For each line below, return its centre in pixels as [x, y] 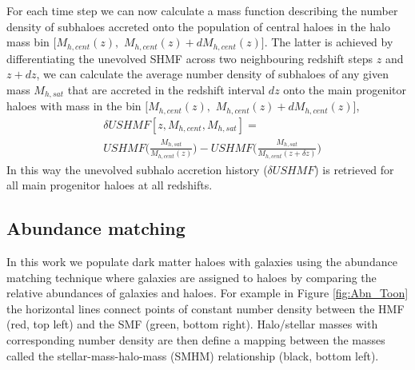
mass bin [28, 42]
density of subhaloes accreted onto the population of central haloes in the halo [198, 26]
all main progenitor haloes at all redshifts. [110, 185]
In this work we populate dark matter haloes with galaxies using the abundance [202, 262]
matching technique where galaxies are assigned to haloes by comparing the [192, 277]
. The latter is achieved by [329, 42]
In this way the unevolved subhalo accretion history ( [137, 169]
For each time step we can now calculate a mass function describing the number [202, 10]
